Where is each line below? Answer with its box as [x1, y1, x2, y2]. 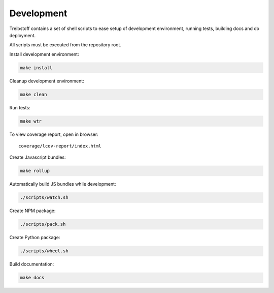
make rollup [20, 168, 50, 174]
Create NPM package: [9, 208, 56, 214]
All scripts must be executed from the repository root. [9, 42, 122, 48]
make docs [20, 275, 45, 281]
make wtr [20, 118, 42, 124]
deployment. [9, 32, 36, 38]
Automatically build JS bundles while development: [9, 181, 116, 187]
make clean [20, 92, 47, 97]
